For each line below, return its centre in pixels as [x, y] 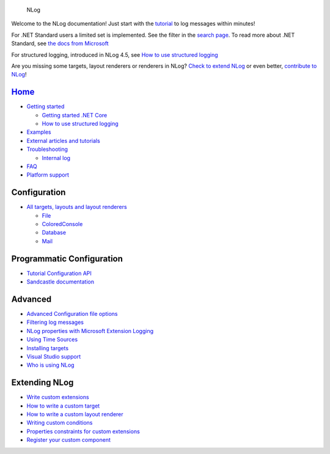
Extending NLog [42, 383]
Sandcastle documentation [61, 282]
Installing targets [48, 348]
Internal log [56, 158]
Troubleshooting [47, 149]
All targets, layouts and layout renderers [77, 207]
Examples [39, 132]
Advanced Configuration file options [72, 314]
